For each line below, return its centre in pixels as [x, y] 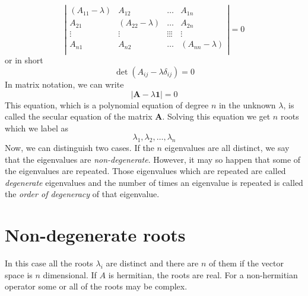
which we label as [37, 128]
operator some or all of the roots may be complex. [96, 286]
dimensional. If [70, 274]
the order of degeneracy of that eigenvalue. [82, 194]
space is [19, 274]
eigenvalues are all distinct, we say [227, 148]
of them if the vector [246, 263]
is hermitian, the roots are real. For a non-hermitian [203, 274]
